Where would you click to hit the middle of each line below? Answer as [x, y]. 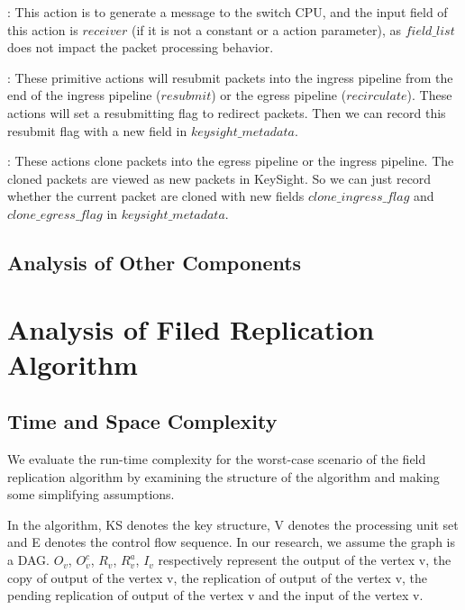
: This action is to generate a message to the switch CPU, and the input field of [228, 12]
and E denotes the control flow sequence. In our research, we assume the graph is [232, 542]
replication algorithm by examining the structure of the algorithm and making [223, 476]
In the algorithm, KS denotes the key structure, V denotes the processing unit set [233, 524]
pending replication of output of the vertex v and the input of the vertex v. [215, 595]
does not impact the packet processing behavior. [141, 47]
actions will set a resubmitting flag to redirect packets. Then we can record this [227, 112]
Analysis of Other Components [155, 262]
